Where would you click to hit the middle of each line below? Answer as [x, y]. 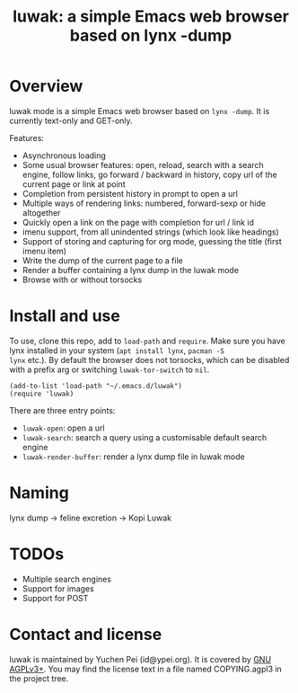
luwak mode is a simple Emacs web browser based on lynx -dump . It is [140, 111]
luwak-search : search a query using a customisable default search [145, 437]
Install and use [65, 316]
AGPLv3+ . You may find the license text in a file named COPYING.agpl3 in [146, 669]
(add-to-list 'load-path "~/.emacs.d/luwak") [96, 386]
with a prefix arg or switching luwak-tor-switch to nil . [110, 369]
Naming [39, 493]
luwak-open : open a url [63, 428]
